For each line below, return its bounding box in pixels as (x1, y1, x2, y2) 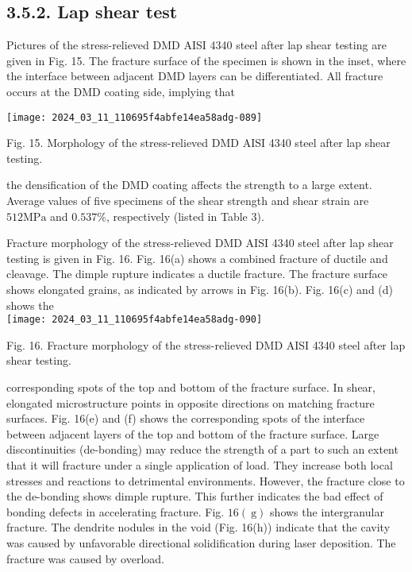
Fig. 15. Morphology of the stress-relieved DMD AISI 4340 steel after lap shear (6, 134, 391, 151)
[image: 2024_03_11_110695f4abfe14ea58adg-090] (6, 314, 263, 326)
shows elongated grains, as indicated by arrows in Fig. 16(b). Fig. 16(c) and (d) (6, 280, 394, 297)
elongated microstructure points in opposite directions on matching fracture (6, 394, 375, 411)
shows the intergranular (270, 503, 384, 520)
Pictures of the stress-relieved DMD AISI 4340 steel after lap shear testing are (6, 37, 387, 53)
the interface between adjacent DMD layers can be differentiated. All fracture (6, 68, 383, 84)
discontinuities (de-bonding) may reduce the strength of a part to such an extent (6, 441, 399, 458)
